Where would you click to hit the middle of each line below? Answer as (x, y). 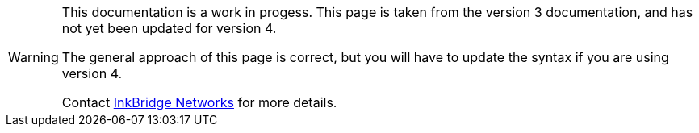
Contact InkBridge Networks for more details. (199, 102)
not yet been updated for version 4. (169, 28)
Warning (33, 57)
